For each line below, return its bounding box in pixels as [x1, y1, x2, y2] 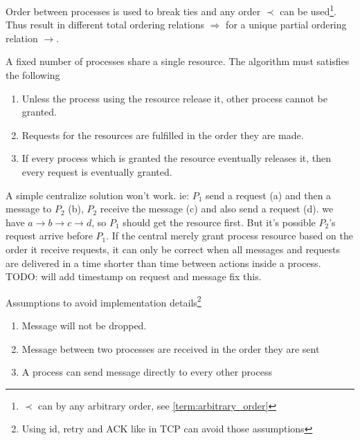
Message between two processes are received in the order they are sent [21, 341, 320, 356]
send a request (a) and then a [206, 187, 332, 202]
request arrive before [6, 228, 93, 243]
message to [6, 201, 52, 216]
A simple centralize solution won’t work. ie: [6, 187, 190, 202]
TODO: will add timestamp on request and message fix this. [6, 269, 262, 284]
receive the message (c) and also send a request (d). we [100, 201, 334, 216]
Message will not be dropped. [21, 318, 147, 332]
